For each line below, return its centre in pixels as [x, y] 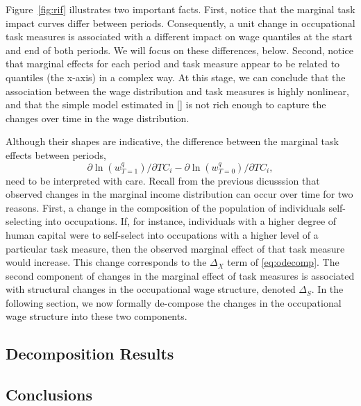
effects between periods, [56, 154]
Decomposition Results [90, 354]
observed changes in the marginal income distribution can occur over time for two [179, 194]
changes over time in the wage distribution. [98, 118]
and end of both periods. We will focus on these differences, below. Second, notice [179, 50]
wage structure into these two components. [96, 316]
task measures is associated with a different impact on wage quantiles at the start [179, 36]
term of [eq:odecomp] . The [283, 262]
